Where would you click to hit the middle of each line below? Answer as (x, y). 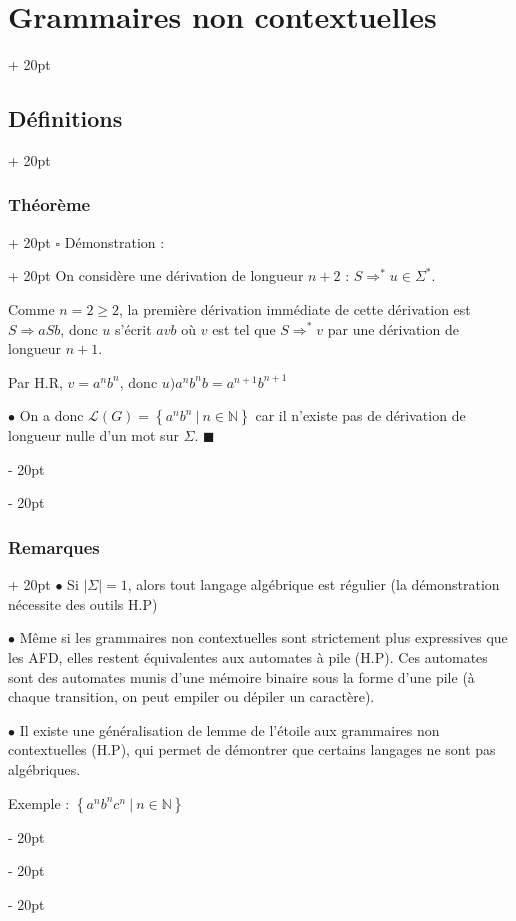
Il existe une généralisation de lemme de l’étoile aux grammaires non (229, 729)
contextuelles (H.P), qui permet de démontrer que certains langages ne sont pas (252, 749)
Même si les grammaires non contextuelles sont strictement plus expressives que (263, 637)
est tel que (244, 328)
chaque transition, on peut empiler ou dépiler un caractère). (191, 696)
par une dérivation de (393, 328)
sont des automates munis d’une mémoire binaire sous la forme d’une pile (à (241, 676)
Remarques (54, 547)
